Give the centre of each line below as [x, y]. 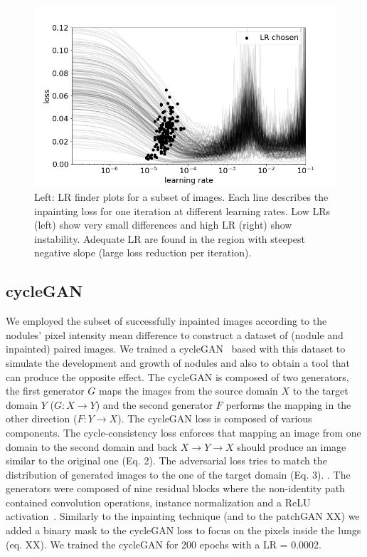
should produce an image [292, 446]
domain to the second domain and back [92, 446]
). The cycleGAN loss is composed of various [215, 418]
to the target [320, 391]
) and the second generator [154, 404]
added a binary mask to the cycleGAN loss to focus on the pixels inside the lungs [183, 530]
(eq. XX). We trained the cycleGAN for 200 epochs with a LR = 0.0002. [164, 544]
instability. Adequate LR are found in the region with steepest [170, 238]
